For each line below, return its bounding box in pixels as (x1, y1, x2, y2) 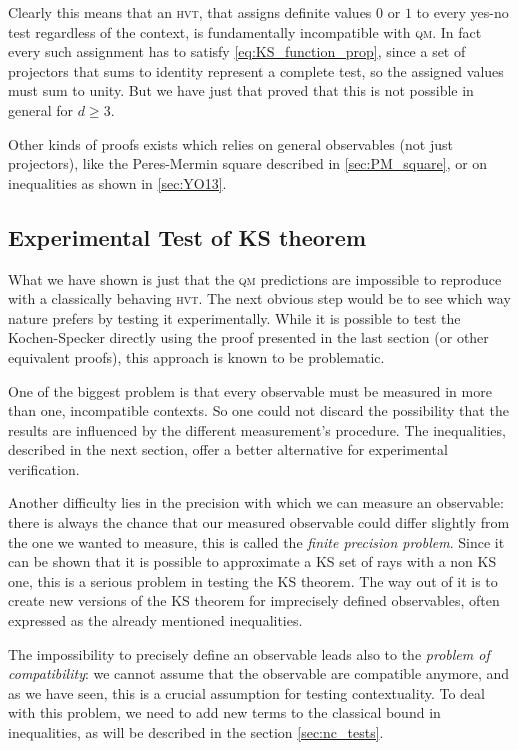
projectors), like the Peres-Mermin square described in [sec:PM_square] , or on (8, 153, 488, 174)
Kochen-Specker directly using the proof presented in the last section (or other (8, 327, 489, 348)
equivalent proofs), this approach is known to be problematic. (8, 346, 385, 367)
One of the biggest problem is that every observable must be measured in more (8, 380, 492, 401)
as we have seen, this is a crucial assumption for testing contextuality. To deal (8, 682, 485, 703)
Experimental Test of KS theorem (8, 221, 367, 252)
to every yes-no (416, 2, 509, 22)
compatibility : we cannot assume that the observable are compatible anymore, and (8, 663, 510, 684)
